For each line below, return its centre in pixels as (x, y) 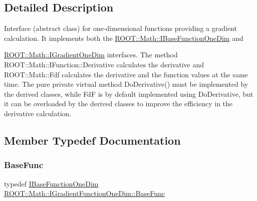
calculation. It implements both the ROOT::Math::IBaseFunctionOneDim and (124, 38)
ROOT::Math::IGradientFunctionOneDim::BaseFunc (84, 193)
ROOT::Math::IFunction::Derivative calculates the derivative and (104, 64)
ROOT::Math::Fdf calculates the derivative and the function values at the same (126, 74)
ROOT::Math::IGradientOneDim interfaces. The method (91, 55)
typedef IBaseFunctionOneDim (51, 183)
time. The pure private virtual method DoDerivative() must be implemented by (126, 84)
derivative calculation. (38, 113)
